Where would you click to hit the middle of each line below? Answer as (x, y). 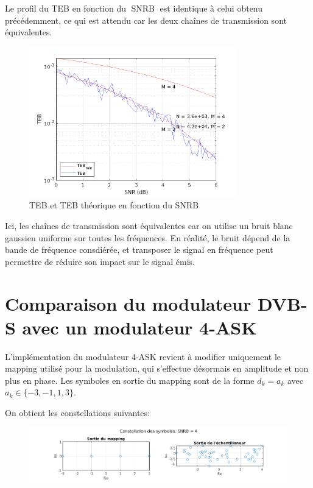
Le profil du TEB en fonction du (65, 8)
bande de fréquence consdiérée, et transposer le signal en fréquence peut (139, 249)
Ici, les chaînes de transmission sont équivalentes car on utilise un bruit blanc (149, 225)
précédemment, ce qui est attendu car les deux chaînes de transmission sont (146, 20)
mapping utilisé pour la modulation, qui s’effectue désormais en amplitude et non (157, 368)
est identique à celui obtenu (211, 8)
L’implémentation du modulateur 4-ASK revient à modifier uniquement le (143, 356)
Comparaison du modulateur (128, 303)
